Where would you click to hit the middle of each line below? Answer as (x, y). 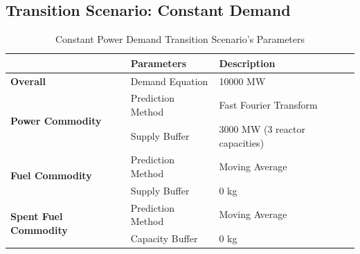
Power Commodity (56, 120)
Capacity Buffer (164, 238)
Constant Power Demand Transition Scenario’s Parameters (180, 39)
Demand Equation (169, 81)
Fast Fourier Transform (268, 105)
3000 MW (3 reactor (262, 128)
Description (247, 63)
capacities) (242, 142)
